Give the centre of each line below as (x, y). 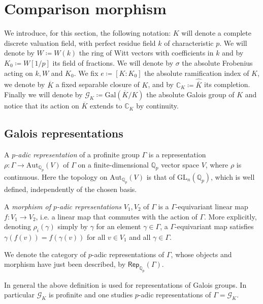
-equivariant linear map (212, 206)
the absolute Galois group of (190, 94)
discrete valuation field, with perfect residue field (80, 43)
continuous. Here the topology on (56, 176)
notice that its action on (42, 106)
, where (217, 164)
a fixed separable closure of (97, 84)
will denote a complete (216, 33)
